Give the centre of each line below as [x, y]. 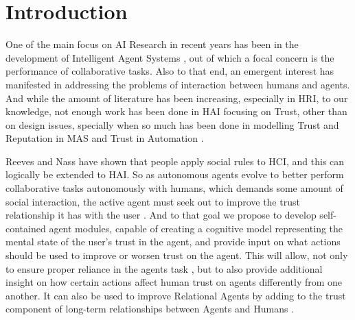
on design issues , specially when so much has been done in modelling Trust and [172, 124]
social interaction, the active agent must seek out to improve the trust [153, 201]
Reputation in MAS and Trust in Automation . [105, 138]
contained [26, 228]
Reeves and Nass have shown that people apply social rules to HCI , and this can [175, 161]
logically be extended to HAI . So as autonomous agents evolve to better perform [175, 174]
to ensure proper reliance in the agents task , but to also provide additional [164, 268]
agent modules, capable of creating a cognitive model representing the [196, 228]
